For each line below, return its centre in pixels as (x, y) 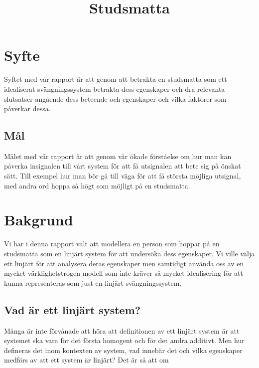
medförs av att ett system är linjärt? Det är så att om (86, 360)
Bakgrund (39, 220)
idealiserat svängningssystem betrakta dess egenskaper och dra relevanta (115, 89)
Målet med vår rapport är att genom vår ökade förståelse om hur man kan (118, 156)
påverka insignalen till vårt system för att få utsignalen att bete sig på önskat (123, 166)
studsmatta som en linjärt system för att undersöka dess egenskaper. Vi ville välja (129, 253)
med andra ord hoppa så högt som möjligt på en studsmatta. (97, 185)
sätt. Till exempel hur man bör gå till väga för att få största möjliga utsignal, (123, 176)
